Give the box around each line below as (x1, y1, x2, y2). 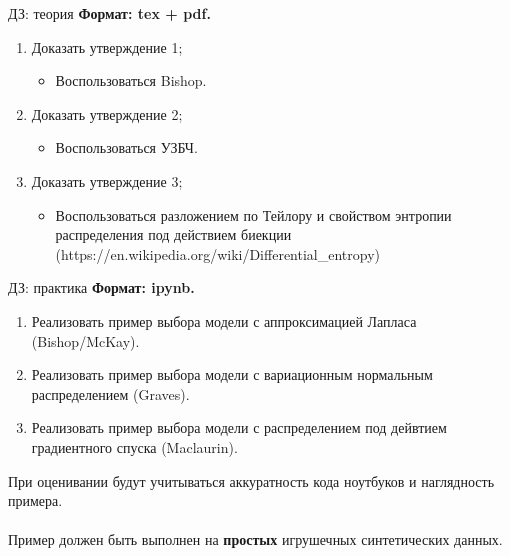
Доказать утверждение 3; (31, 170, 183, 191)
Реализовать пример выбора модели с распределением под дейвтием (31, 417, 447, 438)
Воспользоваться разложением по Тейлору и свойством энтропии (55, 204, 452, 225)
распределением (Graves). (31, 383, 190, 404)
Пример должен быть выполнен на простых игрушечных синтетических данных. (8, 529, 503, 550)
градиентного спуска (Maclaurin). (31, 436, 238, 457)
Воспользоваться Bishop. (55, 70, 207, 91)
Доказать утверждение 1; (31, 36, 183, 57)
